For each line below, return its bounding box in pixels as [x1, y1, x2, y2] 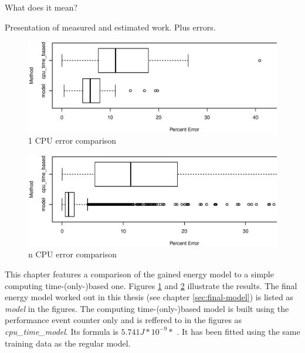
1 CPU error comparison [28, 134, 117, 147]
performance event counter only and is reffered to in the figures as [5, 314, 242, 326]
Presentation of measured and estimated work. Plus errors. [5, 21, 216, 33]
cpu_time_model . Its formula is [5, 325, 118, 337]
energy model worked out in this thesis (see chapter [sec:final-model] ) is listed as [5, 291, 293, 303]
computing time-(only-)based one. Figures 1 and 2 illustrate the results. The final [5, 279, 297, 291]
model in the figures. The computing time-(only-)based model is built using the [5, 302, 289, 314]
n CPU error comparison [28, 248, 117, 260]
